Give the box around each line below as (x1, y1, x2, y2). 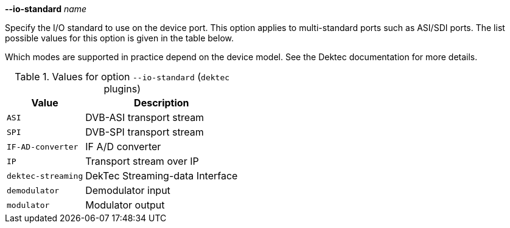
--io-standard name (5, 4, 87, 14)
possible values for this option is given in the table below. (5, 33, 234, 43)
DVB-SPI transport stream (85, 126, 204, 138)
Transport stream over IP (85, 155, 199, 167)
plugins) (103, 83, 141, 95)
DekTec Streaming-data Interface (85, 170, 238, 182)
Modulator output (85, 199, 165, 211)
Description (134, 97, 189, 109)
